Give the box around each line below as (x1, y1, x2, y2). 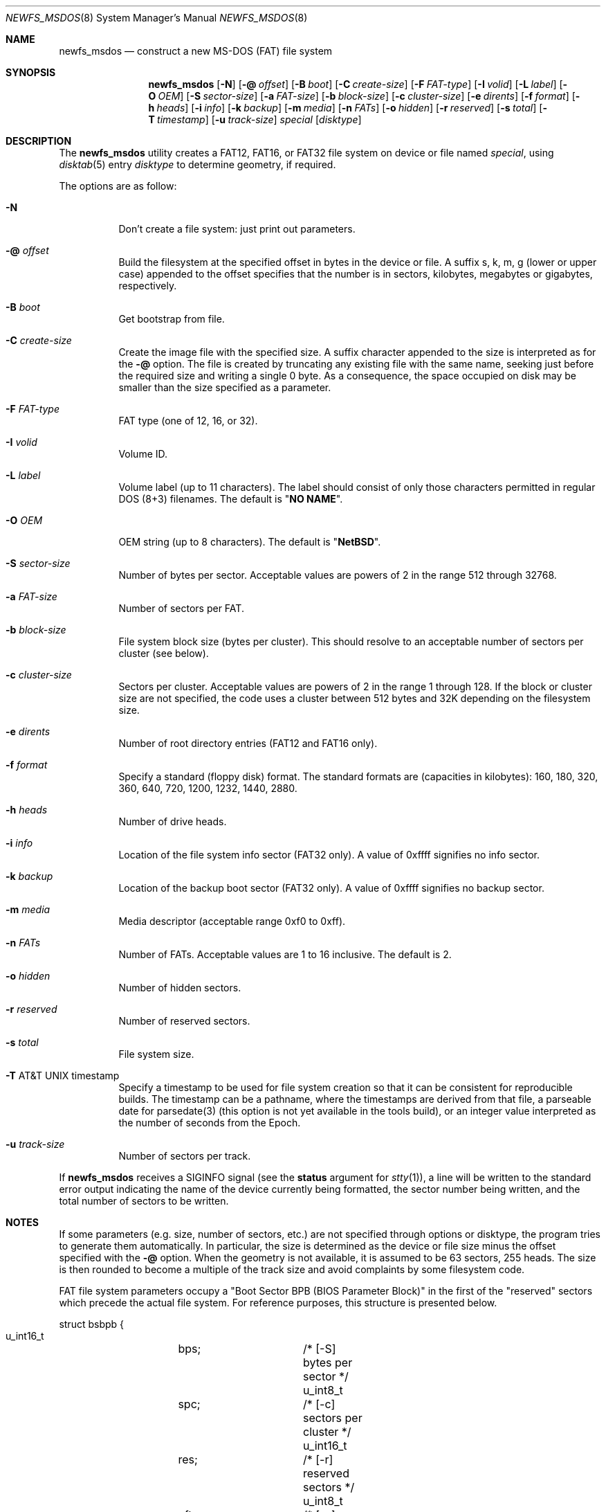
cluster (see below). (118, 647, 209, 659)
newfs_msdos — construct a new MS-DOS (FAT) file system (59, 45, 333, 57)
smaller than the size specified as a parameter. (118, 381, 331, 393)
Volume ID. (118, 448, 168, 460)
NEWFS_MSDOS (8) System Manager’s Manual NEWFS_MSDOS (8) (6, 12, 308, 24)
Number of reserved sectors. (118, 1015, 250, 1027)
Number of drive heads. (118, 816, 227, 827)
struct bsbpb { (59, 1318, 125, 1330)
